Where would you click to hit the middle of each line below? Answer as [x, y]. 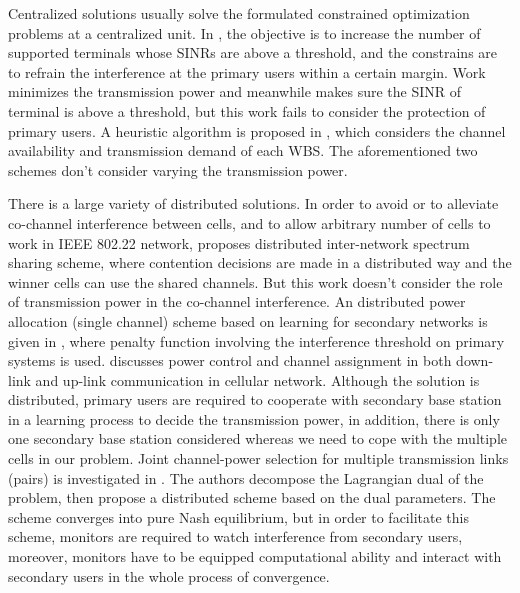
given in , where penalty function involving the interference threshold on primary [256, 340]
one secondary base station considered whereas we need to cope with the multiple [257, 438]
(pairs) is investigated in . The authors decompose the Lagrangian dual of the [246, 477]
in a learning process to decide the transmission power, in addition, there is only [254, 418]
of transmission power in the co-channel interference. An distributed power [237, 301]
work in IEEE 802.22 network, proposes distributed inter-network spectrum [239, 242]
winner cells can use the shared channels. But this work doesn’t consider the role [255, 281]
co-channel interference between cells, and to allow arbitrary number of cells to [249, 222]
